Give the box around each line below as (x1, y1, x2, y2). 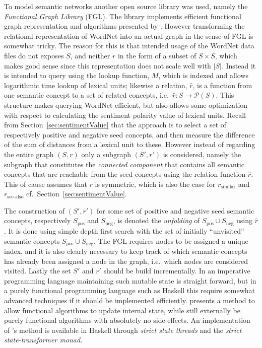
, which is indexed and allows (158, 70, 248, 81)
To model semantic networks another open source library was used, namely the (4, 1, 248, 11)
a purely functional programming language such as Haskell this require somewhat (4, 285, 255, 296)
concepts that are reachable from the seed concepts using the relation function (4, 169, 246, 179)
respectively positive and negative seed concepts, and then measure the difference (4, 129, 255, 140)
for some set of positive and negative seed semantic (96, 205, 254, 216)
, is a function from (192, 80, 252, 90)
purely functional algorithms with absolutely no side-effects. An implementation (4, 315, 250, 325)
